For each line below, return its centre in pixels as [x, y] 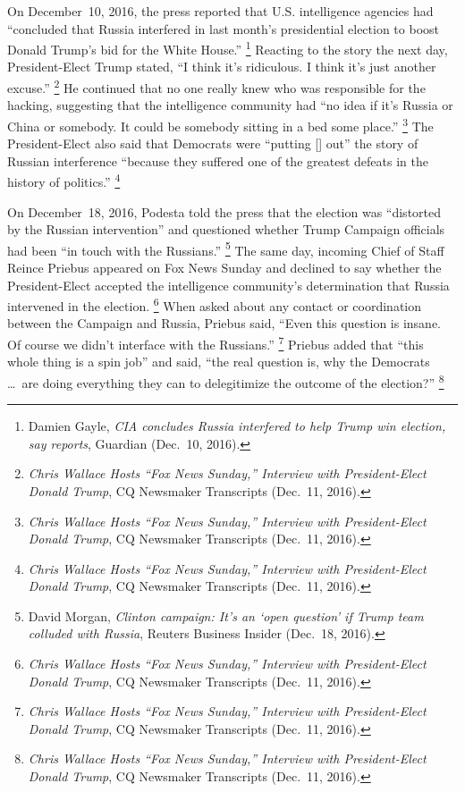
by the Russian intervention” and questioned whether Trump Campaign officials [226, 229]
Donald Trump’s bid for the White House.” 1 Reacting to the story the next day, [228, 48]
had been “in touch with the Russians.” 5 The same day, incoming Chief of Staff [226, 249]
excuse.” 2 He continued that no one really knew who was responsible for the [216, 86]
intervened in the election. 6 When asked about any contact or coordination [215, 304]
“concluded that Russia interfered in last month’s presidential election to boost [223, 28]
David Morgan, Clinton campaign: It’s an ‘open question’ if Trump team [226, 615]
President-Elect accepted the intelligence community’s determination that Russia [228, 285]
